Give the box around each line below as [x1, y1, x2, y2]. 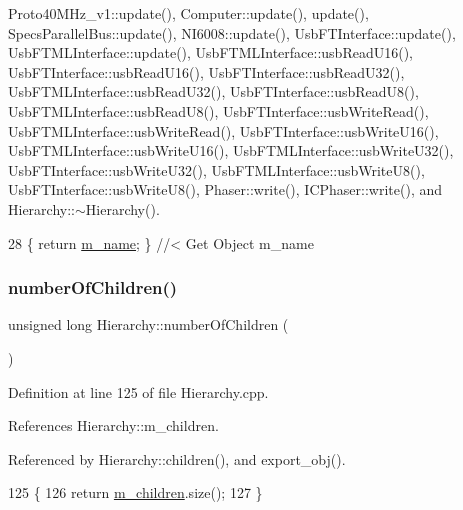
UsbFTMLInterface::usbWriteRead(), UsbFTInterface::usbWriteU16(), [8, 120, 439, 141]
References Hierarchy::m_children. [8, 415, 219, 436]
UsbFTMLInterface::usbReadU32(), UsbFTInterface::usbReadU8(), [8, 81, 419, 102]
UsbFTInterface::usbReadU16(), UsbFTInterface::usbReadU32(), [8, 61, 405, 82]
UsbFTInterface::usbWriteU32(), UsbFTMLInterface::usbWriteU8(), [8, 159, 425, 180]
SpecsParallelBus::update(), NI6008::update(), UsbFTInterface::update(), [8, 22, 456, 43]
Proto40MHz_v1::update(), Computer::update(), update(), [8, 3, 369, 23]
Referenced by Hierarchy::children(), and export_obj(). [8, 448, 346, 469]
